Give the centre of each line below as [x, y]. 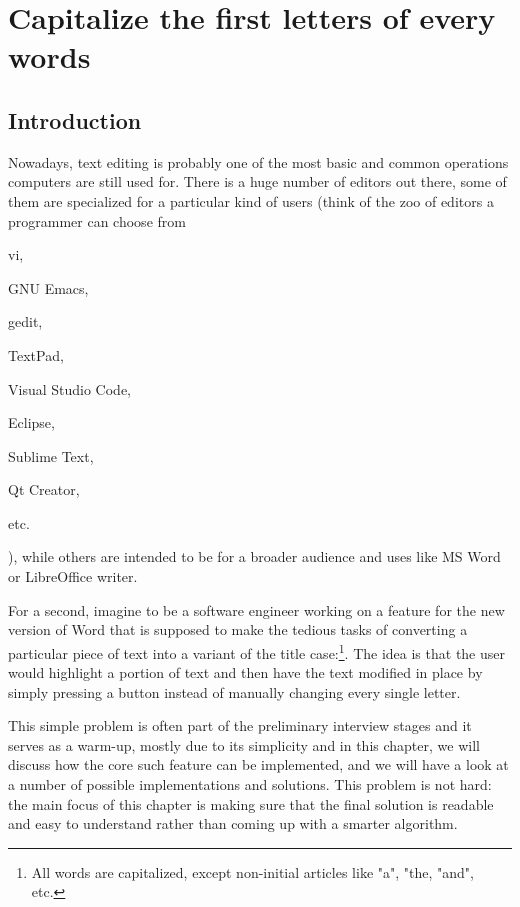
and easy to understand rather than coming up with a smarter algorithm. [233, 823]
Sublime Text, [51, 455]
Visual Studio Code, [69, 388]
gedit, [25, 321]
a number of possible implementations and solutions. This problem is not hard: [250, 784]
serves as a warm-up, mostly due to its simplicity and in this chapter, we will [244, 744]
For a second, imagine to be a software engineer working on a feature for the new [256, 609]
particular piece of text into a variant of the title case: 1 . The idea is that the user [256, 651]
